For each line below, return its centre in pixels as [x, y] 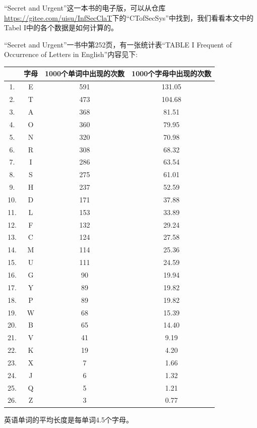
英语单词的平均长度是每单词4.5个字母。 [69, 419]
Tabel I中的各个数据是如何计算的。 [61, 28]
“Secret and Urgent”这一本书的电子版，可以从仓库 [85, 8]
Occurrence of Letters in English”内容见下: [71, 54]
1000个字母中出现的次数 [172, 73]
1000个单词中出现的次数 [85, 73]
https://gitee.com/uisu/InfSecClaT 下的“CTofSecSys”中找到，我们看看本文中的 [129, 17]
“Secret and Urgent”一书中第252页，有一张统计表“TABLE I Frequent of [118, 44]
